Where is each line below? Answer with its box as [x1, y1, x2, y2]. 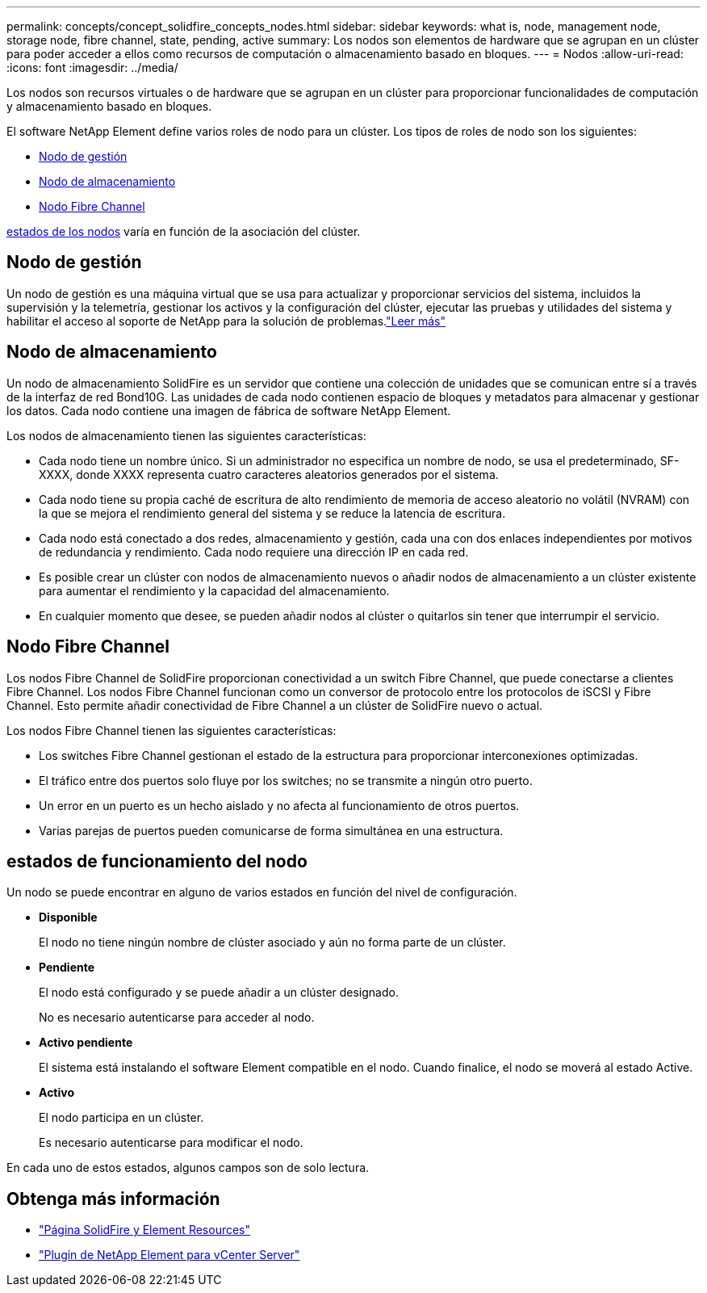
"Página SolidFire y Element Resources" [39, 1223, 251, 1237]
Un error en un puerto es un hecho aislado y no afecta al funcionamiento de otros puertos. [39, 798, 520, 812]
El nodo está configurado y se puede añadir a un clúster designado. [39, 985, 399, 1000]
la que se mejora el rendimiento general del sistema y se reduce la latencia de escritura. [39, 506, 506, 520]
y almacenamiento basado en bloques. [6, 99, 212, 113]
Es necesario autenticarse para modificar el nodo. [39, 1136, 303, 1150]
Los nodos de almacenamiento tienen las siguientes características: [6, 428, 366, 443]
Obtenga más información [6, 1188, 220, 1209]
